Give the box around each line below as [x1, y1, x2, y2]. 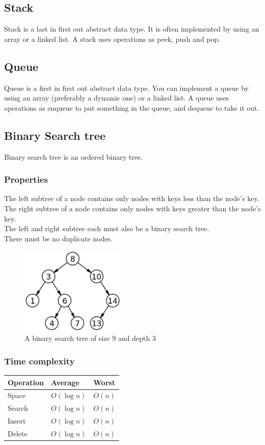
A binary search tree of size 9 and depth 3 [24, 333, 156, 343]
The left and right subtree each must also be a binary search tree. [4, 223, 209, 234]
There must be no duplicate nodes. [4, 233, 113, 243]
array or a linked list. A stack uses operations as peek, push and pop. [4, 33, 221, 44]
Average [51, 377, 79, 387]
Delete [8, 428, 28, 438]
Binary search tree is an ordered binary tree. [4, 151, 143, 162]
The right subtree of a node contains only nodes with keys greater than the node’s [4, 203, 261, 213]
